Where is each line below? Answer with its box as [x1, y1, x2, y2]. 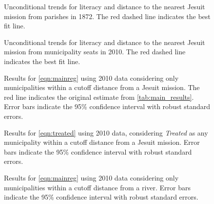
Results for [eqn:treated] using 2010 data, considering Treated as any [4, 127, 208, 137]
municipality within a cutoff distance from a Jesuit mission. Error [4, 137, 200, 147]
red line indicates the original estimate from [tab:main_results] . [4, 91, 194, 102]
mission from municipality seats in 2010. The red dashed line [4, 46, 186, 57]
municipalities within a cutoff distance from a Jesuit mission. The [4, 82, 200, 92]
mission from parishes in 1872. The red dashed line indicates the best [4, 11, 211, 21]
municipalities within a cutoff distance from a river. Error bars [4, 182, 191, 192]
